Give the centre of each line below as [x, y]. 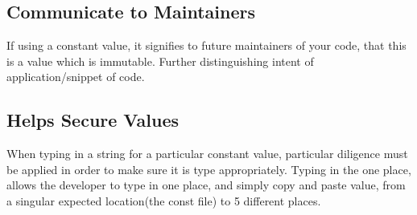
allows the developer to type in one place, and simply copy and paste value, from [206, 185]
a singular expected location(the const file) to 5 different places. [164, 200]
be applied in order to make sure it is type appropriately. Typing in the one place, [209, 169]
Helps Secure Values [93, 120]
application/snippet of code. [76, 77]
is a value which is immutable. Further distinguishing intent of [160, 61]
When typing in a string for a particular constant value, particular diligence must [207, 154]
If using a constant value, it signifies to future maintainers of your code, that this [206, 45]
